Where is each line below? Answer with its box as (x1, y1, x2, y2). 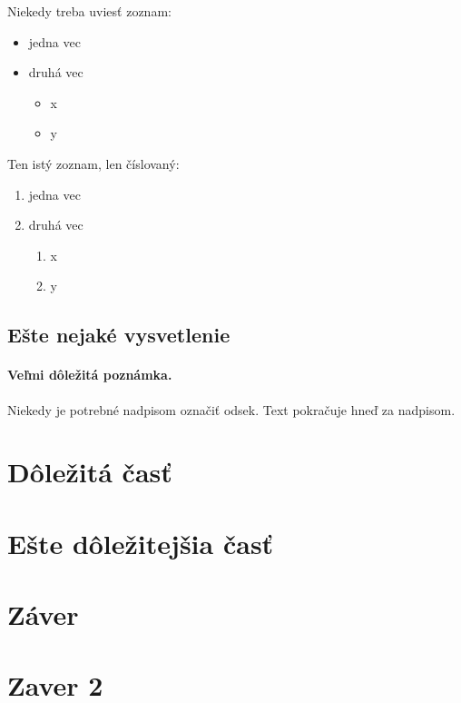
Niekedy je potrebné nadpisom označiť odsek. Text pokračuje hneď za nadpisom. (7, 400, 456, 419)
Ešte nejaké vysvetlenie (7, 321, 230, 349)
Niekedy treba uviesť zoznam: (7, 2, 172, 20)
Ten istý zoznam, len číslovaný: (7, 153, 180, 173)
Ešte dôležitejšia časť (7, 524, 274, 561)
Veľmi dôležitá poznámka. (7, 365, 172, 384)
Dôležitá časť (7, 453, 172, 490)
